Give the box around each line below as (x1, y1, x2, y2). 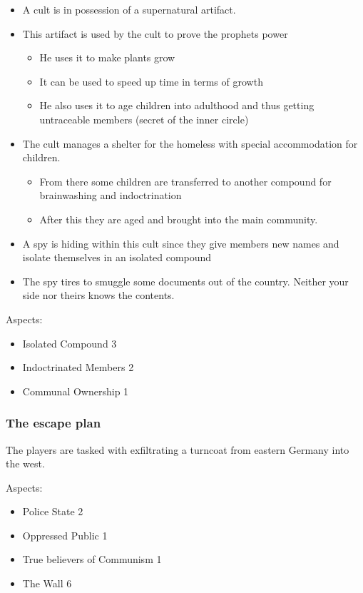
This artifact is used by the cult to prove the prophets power (22, 26, 288, 41)
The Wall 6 (22, 576, 72, 591)
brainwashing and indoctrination (39, 188, 182, 203)
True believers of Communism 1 (22, 552, 162, 567)
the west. (6, 456, 45, 471)
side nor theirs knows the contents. (22, 288, 175, 303)
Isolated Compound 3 (22, 335, 117, 350)
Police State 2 (22, 504, 83, 519)
